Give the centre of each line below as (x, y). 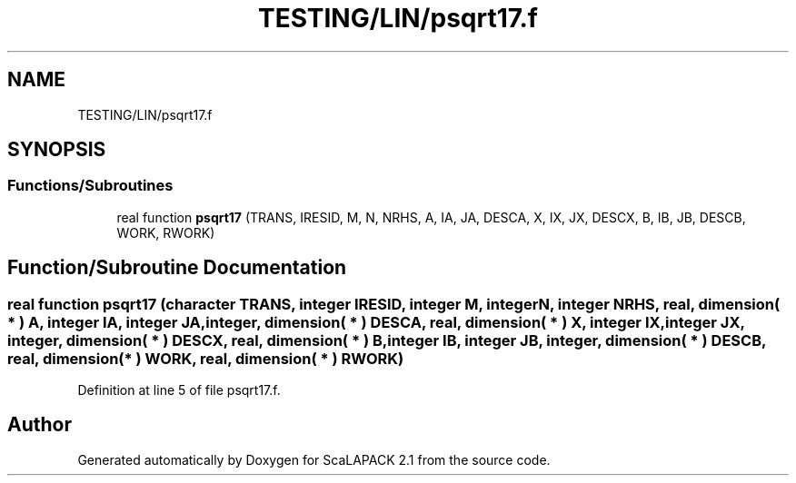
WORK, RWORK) (166, 232)
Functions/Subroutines (90, 186)
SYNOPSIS (57, 150)
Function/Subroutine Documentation (177, 268)
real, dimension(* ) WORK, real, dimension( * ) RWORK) (206, 358)
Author (40, 425)
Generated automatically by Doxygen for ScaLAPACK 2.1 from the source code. (314, 459)
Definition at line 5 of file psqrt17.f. (179, 390)
